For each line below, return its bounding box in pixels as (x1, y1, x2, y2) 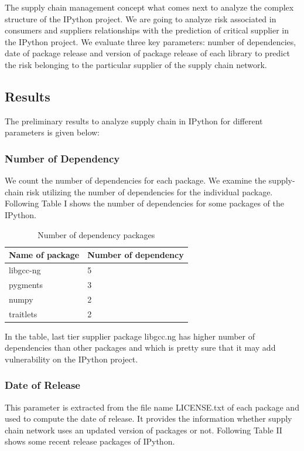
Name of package (9, 249, 80, 261)
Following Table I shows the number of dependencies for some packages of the (5, 197, 285, 209)
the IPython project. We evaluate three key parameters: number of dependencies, (5, 35, 296, 48)
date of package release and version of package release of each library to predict (5, 47, 290, 59)
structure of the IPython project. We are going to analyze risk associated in (5, 12, 276, 25)
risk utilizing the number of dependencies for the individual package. (26, 185, 273, 198)
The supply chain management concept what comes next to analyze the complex (5, 1, 294, 13)
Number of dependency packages (37, 228, 155, 240)
